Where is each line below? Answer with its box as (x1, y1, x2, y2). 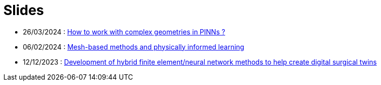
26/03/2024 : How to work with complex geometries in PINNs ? (23, 27, 225, 36)
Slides (3, 2, 44, 18)
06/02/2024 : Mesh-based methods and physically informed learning (23, 42, 245, 51)
